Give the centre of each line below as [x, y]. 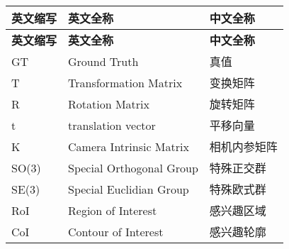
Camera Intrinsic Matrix [129, 146]
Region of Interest [113, 210]
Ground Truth [103, 61]
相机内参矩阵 [243, 146]
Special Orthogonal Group [133, 167]
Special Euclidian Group [129, 189]
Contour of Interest [116, 231]
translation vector [112, 125]
